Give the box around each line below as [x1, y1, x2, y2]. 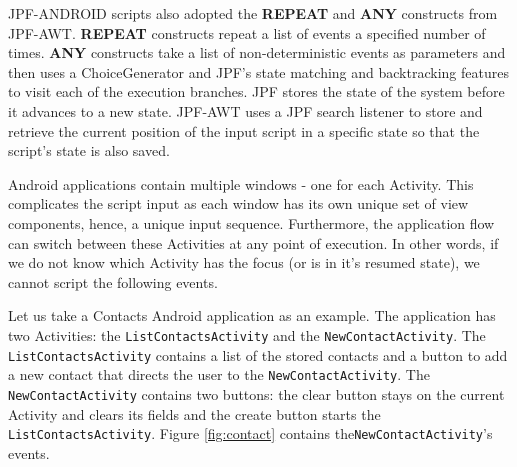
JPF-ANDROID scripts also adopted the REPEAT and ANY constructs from [8, 3, 498, 23]
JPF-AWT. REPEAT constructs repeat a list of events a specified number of [8, 22, 486, 43]
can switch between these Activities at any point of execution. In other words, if [8, 232, 499, 253]
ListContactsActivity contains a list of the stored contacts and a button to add [8, 344, 508, 365]
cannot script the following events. [8, 271, 218, 292]
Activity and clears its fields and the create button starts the [8, 403, 381, 424]
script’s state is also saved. [8, 140, 170, 161]
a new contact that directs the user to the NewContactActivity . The [8, 364, 430, 385]
